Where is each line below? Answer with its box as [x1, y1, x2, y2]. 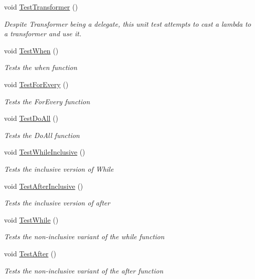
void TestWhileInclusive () [4, 147, 85, 157]
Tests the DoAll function [4, 129, 80, 140]
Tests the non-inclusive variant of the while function [4, 231, 165, 242]
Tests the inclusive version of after [4, 197, 110, 208]
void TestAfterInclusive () [4, 180, 83, 191]
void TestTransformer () [4, 2, 78, 12]
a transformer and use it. [4, 28, 82, 39]
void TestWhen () [4, 45, 59, 55]
